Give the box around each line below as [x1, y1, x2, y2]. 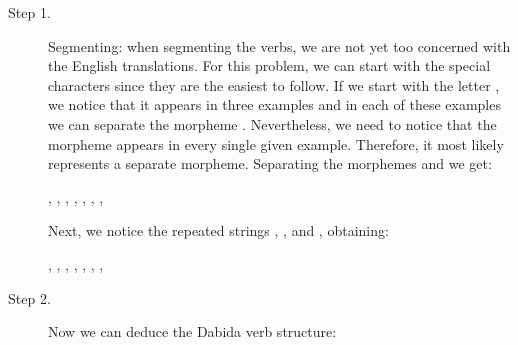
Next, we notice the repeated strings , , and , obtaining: [48, 220, 389, 241]
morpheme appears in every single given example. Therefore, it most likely [48, 133, 504, 154]
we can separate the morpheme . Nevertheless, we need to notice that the [48, 113, 497, 134]
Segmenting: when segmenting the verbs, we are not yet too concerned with [48, 35, 511, 56]
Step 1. [8, 2, 51, 22]
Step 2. [8, 287, 51, 308]
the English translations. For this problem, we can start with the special [48, 55, 491, 76]
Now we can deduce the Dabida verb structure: [48, 321, 337, 342]
